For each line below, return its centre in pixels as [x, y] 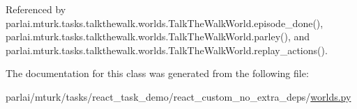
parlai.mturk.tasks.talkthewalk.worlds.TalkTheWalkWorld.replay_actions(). [167, 50]
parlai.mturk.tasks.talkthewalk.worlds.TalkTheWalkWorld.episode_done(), [165, 23]
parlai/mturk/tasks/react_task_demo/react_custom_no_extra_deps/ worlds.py [178, 96]
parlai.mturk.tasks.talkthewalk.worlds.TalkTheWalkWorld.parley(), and [158, 36]
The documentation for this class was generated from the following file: [157, 73]
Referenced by [36, 9]
